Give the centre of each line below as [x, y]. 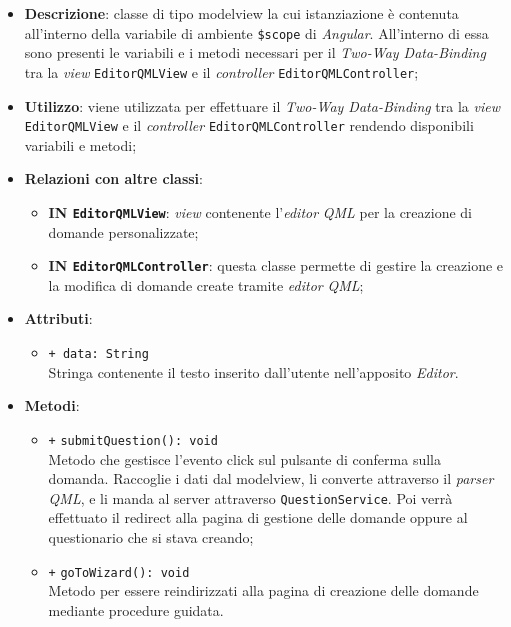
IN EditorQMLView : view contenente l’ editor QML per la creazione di [260, 211]
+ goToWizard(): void [119, 572]
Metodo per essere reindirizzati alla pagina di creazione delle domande [263, 590]
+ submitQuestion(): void [133, 440]
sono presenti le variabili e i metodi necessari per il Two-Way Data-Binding [255, 52]
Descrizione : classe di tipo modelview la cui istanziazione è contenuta [241, 13]
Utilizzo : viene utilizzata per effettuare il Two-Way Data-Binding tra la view [262, 105]
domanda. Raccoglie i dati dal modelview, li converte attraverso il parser [271, 478]
